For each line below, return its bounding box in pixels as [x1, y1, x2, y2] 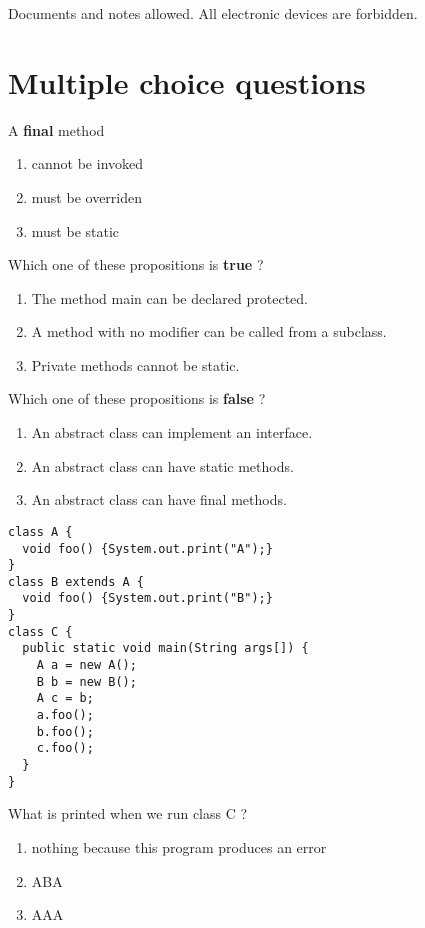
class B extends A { [8, 574, 145, 589]
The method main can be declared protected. [31, 287, 308, 308]
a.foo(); [36, 708, 94, 723]
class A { [8, 524, 73, 539]
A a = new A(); [36, 658, 137, 673]
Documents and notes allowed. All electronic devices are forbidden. [8, 3, 418, 23]
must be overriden [31, 186, 143, 207]
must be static [31, 220, 120, 241]
